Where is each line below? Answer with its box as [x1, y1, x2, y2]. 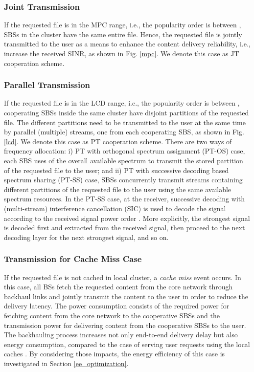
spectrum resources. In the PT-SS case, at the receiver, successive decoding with [4, 194, 245, 204]
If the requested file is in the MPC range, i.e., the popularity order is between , [4, 20, 241, 30]
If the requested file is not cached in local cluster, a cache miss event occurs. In [4, 272, 241, 282]
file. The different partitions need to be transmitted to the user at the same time [4, 117, 246, 127]
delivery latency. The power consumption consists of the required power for [4, 301, 230, 311]
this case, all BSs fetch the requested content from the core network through [4, 282, 233, 292]
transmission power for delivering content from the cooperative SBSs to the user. [4, 320, 246, 330]
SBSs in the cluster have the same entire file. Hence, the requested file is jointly [4, 29, 242, 39]
